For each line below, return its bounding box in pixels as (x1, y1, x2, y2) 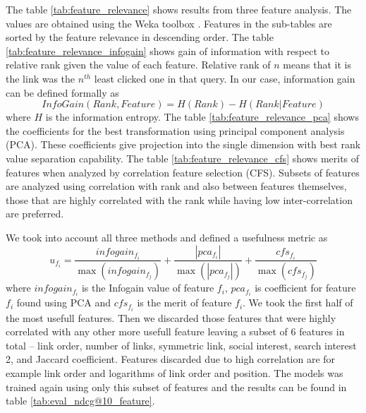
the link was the (6, 71, 75, 85)
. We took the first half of (243, 295, 353, 310)
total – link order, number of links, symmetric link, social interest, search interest (6, 337, 357, 352)
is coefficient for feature (255, 280, 356, 295)
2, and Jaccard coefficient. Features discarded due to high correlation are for (6, 352, 336, 366)
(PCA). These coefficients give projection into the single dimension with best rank (6, 137, 361, 152)
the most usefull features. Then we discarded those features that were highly (6, 310, 336, 325)
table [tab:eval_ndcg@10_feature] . (6, 393, 155, 408)
